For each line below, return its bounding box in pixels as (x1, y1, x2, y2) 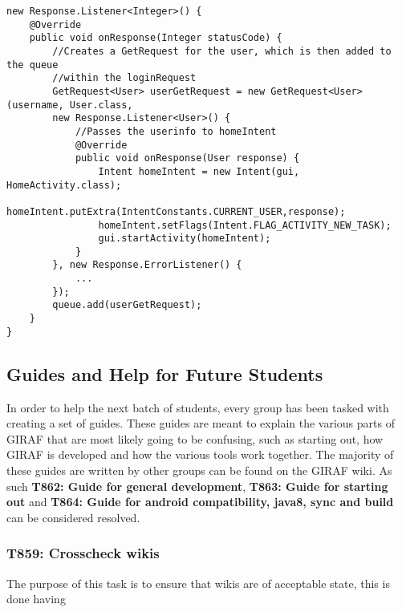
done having (6, 590, 66, 607)
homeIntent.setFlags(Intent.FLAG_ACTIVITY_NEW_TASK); (98, 219, 392, 231)
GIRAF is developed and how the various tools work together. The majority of (6, 446, 394, 463)
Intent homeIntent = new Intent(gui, (98, 165, 300, 177)
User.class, (69, 99, 133, 111)
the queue (6, 59, 59, 71)
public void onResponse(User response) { (75, 152, 300, 164)
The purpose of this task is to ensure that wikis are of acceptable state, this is (6, 574, 390, 591)
